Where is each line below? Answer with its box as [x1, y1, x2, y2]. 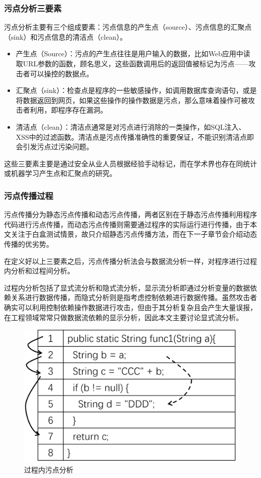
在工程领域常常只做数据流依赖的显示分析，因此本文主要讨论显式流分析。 [4, 312, 243, 322]
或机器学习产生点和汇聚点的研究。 [4, 168, 116, 178]
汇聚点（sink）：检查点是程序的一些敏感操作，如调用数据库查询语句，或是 [16, 85, 257, 95]
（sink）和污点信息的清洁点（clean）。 [4, 31, 127, 42]
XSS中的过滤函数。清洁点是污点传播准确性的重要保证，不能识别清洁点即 [16, 131, 254, 142]
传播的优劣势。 [4, 238, 53, 249]
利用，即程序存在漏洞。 [30, 105, 107, 115]
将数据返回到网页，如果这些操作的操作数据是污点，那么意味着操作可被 [16, 94, 248, 105]
